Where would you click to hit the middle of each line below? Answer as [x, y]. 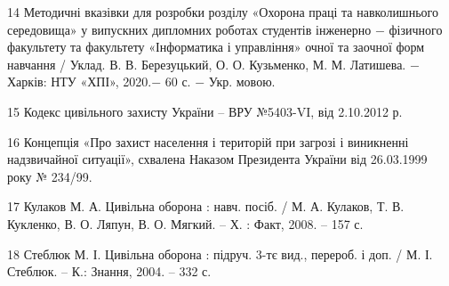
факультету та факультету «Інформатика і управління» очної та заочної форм [216, 47]
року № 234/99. [50, 176]
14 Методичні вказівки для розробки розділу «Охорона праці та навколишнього [223, 12]
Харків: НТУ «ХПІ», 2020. [80, 82]
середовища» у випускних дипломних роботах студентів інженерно [189, 29]
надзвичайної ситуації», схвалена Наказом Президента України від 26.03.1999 [217, 159]
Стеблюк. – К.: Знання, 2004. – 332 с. [109, 271]
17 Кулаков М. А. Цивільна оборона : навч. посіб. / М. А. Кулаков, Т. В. [206, 206]
